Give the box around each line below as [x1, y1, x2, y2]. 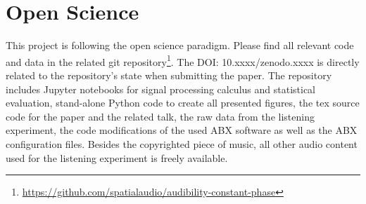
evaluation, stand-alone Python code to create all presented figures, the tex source [6, 95, 360, 110]
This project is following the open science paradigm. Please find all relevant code [6, 38, 354, 53]
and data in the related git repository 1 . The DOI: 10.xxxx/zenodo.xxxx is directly [6, 52, 360, 69]
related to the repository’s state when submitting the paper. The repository [6, 67, 332, 82]
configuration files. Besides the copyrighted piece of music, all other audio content [6, 136, 358, 151]
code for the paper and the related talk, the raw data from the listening [6, 109, 315, 123]
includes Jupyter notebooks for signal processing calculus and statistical [6, 81, 316, 96]
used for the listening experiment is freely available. [6, 150, 228, 165]
